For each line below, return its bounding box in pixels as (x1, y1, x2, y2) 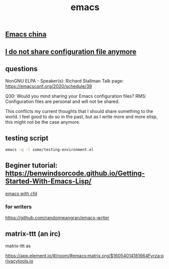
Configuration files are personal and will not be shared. (5, 98, 120, 105)
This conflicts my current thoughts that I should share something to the (5, 108, 153, 114)
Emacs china (5, 30, 47, 39)
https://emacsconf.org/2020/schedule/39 (5, 83, 92, 90)
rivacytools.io (5, 258, 34, 264)
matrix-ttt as (5, 243, 31, 249)
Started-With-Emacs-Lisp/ (5, 177, 92, 186)
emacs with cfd (5, 190, 37, 197)
